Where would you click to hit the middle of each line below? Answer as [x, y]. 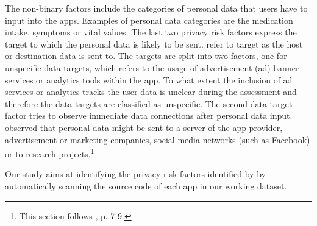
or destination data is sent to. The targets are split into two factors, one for [146, 56]
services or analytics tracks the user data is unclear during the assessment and [151, 92]
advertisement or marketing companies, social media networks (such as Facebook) [158, 139]
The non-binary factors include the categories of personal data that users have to [156, 8]
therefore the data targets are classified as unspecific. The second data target [149, 103]
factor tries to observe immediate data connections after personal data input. [149, 115]
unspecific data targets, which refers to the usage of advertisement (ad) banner [152, 67]
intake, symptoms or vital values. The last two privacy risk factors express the [151, 32]
